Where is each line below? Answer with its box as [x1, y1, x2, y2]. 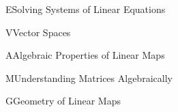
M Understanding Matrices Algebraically [5, 70, 173, 85]
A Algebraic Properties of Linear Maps [5, 48, 165, 62]
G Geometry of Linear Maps [5, 94, 121, 108]
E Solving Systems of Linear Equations [5, 2, 166, 16]
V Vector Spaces [5, 25, 71, 39]
